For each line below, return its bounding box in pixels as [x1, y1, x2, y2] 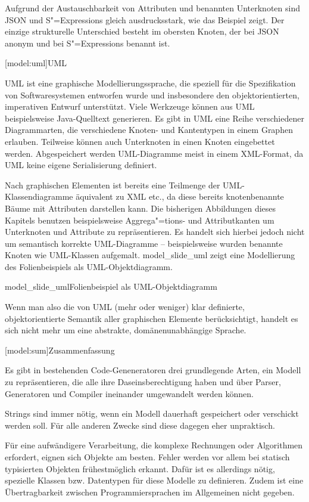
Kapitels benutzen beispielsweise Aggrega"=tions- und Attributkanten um [5, 213, 274, 226]
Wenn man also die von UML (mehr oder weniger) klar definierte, [5, 300, 245, 313]
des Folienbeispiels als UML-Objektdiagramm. [5, 260, 173, 272]
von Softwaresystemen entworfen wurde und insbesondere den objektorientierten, [5, 88, 299, 101]
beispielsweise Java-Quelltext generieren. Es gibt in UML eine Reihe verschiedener [5, 111, 304, 124]
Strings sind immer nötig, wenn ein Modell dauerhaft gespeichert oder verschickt [5, 407, 299, 420]
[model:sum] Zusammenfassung [5, 343, 115, 356]
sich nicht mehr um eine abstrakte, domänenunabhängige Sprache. [5, 324, 246, 336]
